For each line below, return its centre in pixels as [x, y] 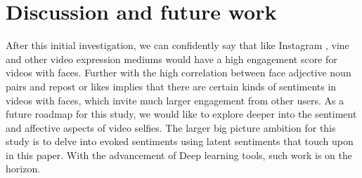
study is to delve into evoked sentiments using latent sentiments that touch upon [180, 141]
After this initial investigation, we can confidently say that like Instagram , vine [177, 45]
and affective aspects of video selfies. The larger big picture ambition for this [171, 127]
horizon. [23, 169]
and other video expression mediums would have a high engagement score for [172, 59]
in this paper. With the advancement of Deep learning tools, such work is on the [179, 155]
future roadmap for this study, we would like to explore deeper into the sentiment [181, 114]
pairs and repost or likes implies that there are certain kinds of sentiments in [171, 86]
